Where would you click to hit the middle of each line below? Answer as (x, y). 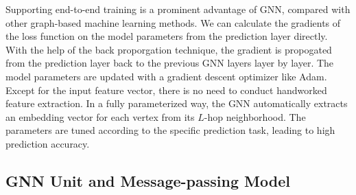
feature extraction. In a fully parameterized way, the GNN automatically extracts (177, 103)
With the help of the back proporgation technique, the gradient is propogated (169, 49)
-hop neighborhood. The (255, 116)
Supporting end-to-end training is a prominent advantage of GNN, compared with (178, 9)
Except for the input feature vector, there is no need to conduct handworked (166, 90)
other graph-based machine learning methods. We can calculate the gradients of (173, 22)
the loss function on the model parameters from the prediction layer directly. (167, 36)
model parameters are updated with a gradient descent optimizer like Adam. (166, 76)
